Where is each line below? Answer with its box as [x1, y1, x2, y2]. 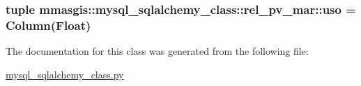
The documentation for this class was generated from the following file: [6, 44, 309, 58]
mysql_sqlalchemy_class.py [6, 67, 124, 81]
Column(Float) [6, 16, 91, 33]
